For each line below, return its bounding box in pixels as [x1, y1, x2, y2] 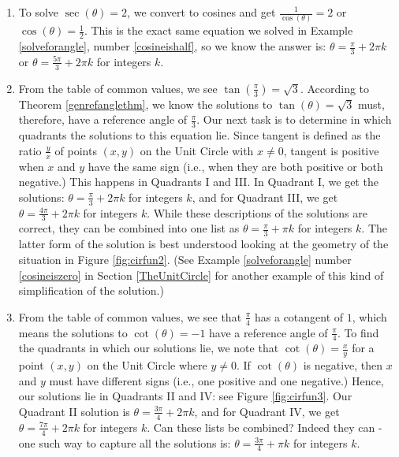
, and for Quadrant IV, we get [194, 403, 340, 419]
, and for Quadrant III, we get [192, 188, 338, 205]
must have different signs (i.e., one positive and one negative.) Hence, [49, 372, 384, 388]
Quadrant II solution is [18, 403, 130, 419]
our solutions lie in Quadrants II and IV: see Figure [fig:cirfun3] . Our [18, 388, 352, 404]
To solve [18, 4, 59, 20]
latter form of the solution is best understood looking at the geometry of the [18, 236, 389, 252]
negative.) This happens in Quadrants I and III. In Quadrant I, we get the [18, 173, 378, 190]
